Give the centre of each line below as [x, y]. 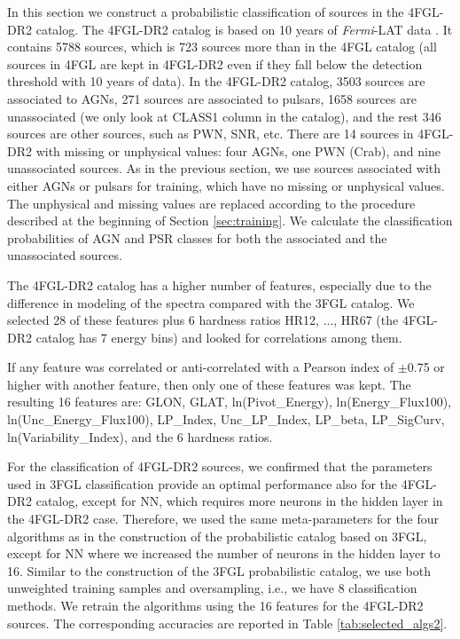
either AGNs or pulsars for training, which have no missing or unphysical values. [226, 185]
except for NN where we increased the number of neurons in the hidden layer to [224, 553]
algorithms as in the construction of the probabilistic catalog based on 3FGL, [217, 536]
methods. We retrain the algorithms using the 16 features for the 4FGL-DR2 [215, 605]
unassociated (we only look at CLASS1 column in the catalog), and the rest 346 [224, 116]
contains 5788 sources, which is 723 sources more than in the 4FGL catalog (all [222, 47]
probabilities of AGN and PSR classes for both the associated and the [197, 237]
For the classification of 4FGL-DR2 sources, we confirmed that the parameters [220, 466]
